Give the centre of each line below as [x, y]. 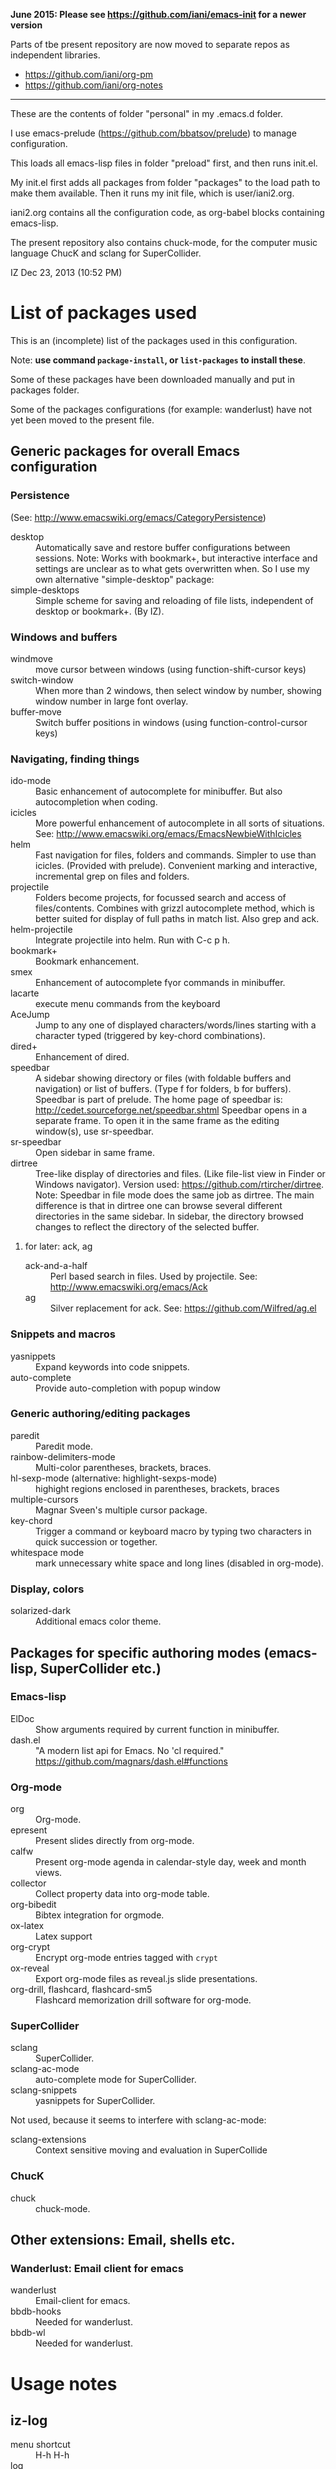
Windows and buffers [64, 637]
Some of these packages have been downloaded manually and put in [153, 379]
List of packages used [104, 313]
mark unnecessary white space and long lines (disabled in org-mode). [180, 1563]
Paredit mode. [64, 1446]
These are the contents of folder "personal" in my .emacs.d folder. [146, 113]
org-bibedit [33, 1905]
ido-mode [31, 781]
